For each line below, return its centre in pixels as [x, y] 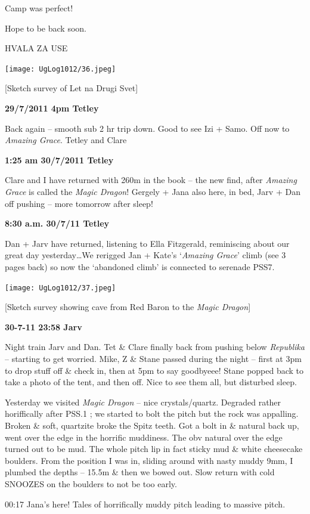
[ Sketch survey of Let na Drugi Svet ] [72, 88]
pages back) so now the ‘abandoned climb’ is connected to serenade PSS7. [140, 266]
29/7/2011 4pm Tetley [52, 108]
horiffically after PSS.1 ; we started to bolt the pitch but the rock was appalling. [152, 414]
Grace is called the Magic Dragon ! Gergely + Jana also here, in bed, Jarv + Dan [153, 191]
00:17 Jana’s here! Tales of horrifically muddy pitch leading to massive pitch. [145, 504]
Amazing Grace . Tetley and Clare [66, 140]
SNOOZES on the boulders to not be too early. [91, 483]
